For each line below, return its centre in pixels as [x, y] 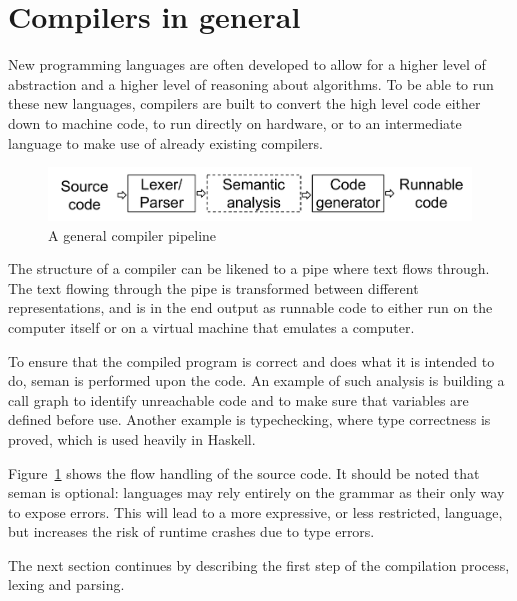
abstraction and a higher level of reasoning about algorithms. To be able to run [251, 83]
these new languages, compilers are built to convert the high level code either [244, 103]
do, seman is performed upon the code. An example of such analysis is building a [256, 380]
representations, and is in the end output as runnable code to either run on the [250, 307]
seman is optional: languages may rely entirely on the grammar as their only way [256, 492]
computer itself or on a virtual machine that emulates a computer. [211, 326]
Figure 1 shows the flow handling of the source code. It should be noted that [244, 472]
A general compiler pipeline [132, 234]
